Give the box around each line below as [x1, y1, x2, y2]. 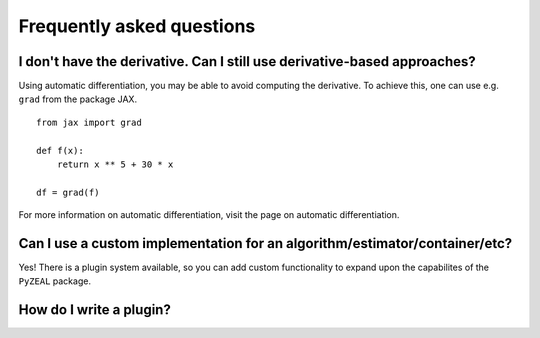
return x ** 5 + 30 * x [56, 159, 174, 170]
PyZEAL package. [18, 275, 92, 287]
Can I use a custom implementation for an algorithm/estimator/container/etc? [18, 235, 513, 252]
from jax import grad [36, 116, 142, 128]
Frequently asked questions [18, 15, 256, 37]
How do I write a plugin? [18, 301, 172, 319]
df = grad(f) [36, 186, 100, 198]
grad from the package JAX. [18, 93, 138, 105]
